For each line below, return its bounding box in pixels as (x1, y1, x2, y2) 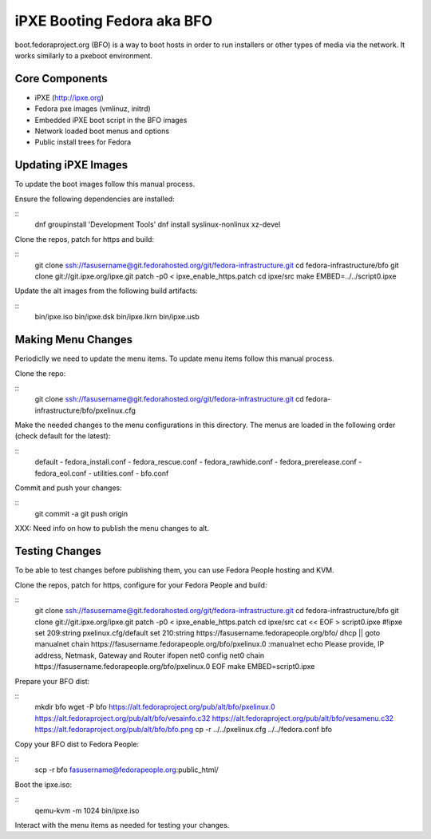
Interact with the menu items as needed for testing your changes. (14, 820, 230, 829)
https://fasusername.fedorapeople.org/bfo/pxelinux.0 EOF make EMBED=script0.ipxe (34, 662, 315, 671)
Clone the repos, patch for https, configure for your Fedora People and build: (14, 580, 267, 590)
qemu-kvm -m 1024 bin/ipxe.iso (34, 805, 140, 815)
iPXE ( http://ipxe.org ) (34, 93, 104, 102)
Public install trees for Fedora (34, 137, 132, 147)
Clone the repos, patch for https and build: (14, 234, 155, 243)
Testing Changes (14, 544, 101, 558)
